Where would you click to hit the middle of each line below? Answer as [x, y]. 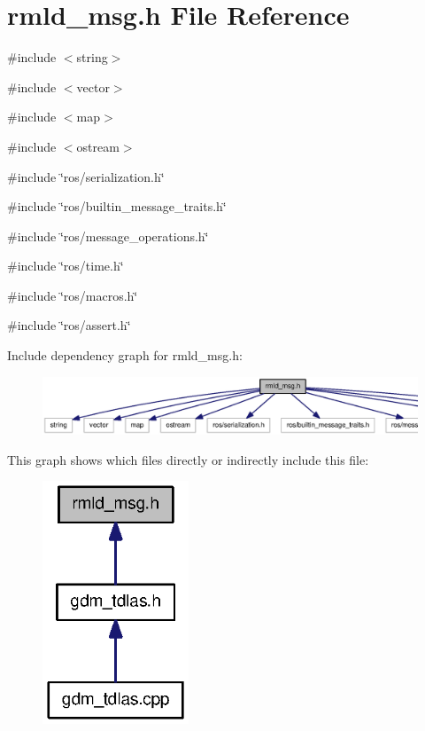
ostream [98, 146]
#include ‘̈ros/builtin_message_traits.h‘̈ [117, 206]
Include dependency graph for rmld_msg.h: [125, 355]
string [92, 57]
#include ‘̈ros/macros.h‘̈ [73, 295]
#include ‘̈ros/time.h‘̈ [66, 266]
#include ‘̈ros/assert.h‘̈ [69, 325]
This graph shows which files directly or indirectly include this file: [188, 459]
